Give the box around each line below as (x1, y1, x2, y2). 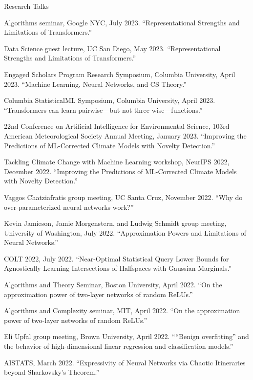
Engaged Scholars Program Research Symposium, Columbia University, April (4, 69, 235, 79)
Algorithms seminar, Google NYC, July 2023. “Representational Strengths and (4, 17, 240, 27)
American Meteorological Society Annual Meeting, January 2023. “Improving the (4, 130, 247, 140)
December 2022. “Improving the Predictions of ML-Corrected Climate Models (4, 166, 237, 176)
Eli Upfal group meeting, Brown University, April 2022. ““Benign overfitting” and (4, 331, 249, 341)
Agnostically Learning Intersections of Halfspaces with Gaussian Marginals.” (4, 263, 232, 273)
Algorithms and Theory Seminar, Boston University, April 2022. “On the (4, 280, 222, 290)
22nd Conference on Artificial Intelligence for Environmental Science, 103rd (4, 121, 230, 131)
